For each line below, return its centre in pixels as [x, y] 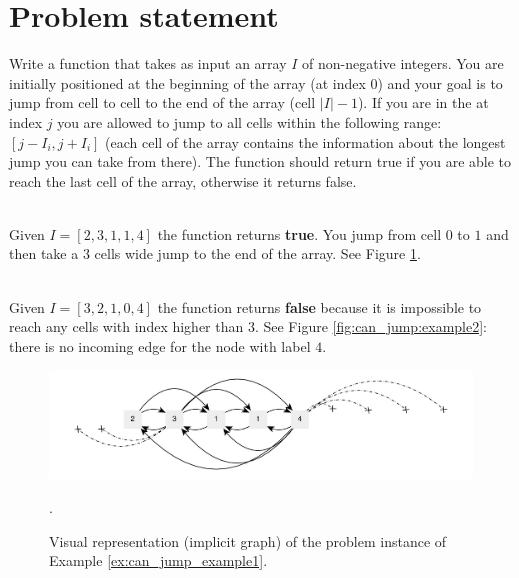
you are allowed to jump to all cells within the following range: [249, 121]
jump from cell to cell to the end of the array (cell [162, 102]
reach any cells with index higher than [126, 326]
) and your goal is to [440, 82]
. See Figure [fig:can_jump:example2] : [370, 326]
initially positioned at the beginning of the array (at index [187, 82]
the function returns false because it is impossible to [319, 306]
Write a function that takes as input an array [148, 63]
